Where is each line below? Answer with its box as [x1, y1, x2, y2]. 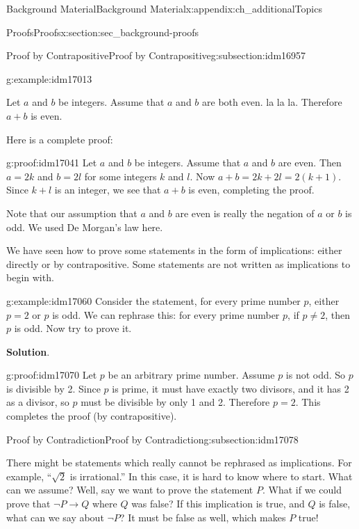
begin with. [6, 270, 54, 285]
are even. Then [278, 155, 342, 170]
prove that [6, 496, 51, 511]
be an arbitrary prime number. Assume [108, 368, 275, 382]
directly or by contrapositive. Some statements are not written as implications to [6, 256, 351, 271]
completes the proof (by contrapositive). [6, 409, 177, 423]
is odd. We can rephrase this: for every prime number [52, 307, 280, 322]
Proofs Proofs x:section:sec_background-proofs [6, 24, 199, 39]
